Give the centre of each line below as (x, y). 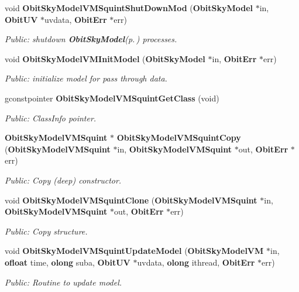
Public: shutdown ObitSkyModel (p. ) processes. (91, 39)
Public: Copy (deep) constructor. (63, 180)
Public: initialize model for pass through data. (86, 78)
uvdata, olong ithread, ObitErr (196, 262)
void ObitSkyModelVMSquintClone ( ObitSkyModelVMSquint (131, 200)
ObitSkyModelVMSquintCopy (179, 137)
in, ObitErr (234, 58)
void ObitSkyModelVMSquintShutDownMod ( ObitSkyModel (129, 8)
